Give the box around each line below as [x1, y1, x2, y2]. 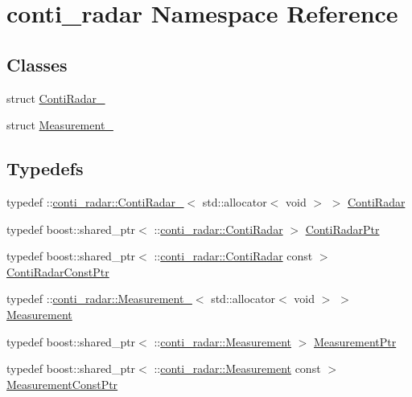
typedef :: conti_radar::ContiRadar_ [6, 193, 184, 210]
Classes [6, 51, 68, 76]
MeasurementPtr [313, 333, 397, 350]
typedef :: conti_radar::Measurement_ [6, 290, 192, 307]
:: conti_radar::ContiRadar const [154, 248, 313, 264]
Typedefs [6, 156, 84, 181]
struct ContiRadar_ [6, 89, 105, 106]
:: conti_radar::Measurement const [154, 360, 321, 377]
